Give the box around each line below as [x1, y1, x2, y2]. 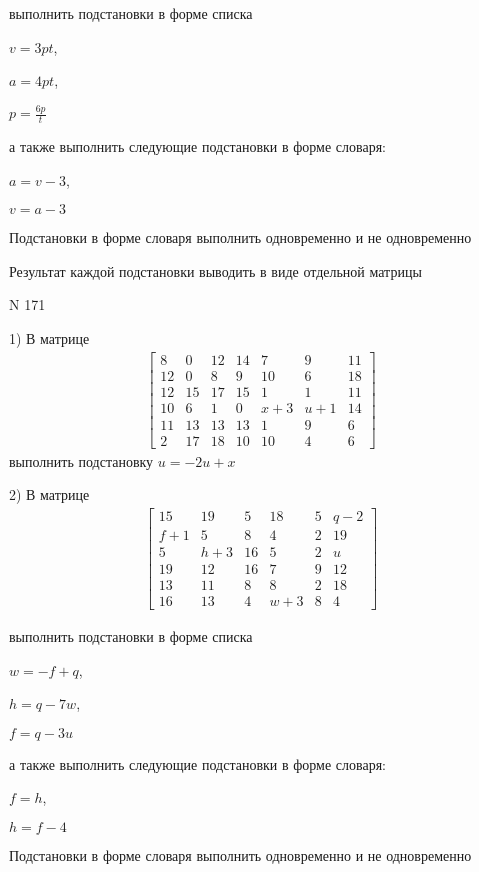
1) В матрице [9, 327, 90, 348]
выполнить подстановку [9, 450, 154, 471]
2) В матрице [9, 484, 90, 505]
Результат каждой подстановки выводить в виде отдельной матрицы [9, 260, 422, 281]
